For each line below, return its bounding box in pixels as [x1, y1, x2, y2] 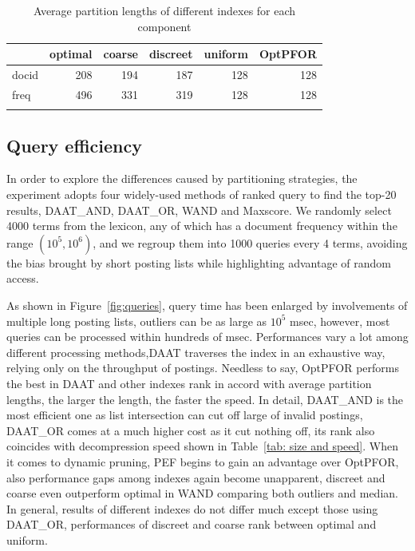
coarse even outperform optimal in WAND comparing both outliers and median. [6, 485, 398, 501]
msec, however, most [290, 312, 390, 329]
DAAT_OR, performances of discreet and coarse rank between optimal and [6, 516, 377, 533]
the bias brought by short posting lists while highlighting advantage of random [6, 254, 392, 271]
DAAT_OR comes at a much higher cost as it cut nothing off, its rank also [6, 422, 375, 438]
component [137, 18, 192, 34]
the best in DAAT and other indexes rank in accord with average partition [6, 375, 372, 391]
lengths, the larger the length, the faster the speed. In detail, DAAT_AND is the [6, 390, 404, 407]
